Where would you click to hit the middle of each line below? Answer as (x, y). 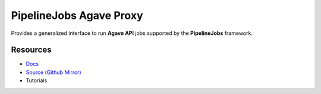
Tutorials (37, 80)
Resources (31, 50)
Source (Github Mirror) (53, 72)
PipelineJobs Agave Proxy (77, 15)
